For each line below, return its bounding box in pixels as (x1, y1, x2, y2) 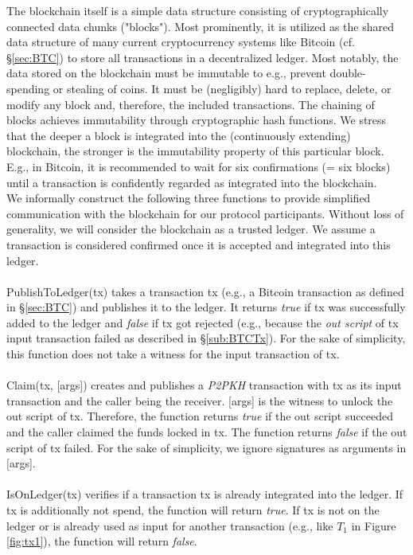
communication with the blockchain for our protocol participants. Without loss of (6, 205, 404, 221)
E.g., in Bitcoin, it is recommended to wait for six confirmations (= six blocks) (6, 158, 391, 174)
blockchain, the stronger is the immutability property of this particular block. (6, 143, 384, 159)
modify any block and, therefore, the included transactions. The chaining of (6, 96, 375, 112)
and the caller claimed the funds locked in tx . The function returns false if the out (6, 424, 407, 440)
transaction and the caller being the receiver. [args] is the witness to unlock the (6, 392, 393, 408)
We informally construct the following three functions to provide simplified (6, 190, 371, 206)
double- (329, 64, 366, 81)
